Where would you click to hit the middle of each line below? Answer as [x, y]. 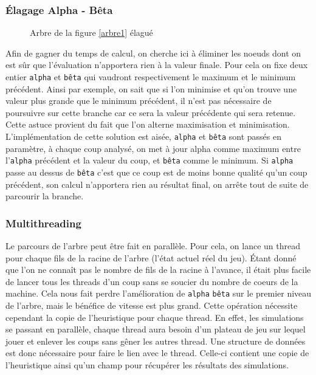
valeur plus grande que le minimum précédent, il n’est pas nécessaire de [139, 101]
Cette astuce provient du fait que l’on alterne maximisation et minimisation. [148, 124]
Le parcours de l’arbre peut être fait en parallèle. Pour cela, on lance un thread [153, 246]
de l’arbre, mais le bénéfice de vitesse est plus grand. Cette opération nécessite [152, 305]
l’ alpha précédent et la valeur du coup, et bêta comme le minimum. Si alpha [149, 160]
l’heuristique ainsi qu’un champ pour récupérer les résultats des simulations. [147, 365]
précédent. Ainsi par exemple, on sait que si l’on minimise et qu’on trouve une [151, 88]
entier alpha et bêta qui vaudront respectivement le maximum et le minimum [151, 77]
